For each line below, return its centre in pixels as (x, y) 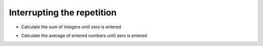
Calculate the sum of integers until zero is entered (71, 27)
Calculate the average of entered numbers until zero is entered (84, 35)
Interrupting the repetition (63, 12)
